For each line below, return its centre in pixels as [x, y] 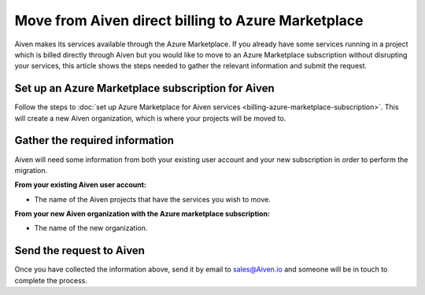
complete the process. [51, 280]
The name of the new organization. [91, 228]
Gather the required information [94, 140]
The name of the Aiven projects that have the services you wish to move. [153, 199]
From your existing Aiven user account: [81, 185]
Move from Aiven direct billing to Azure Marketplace [189, 20]
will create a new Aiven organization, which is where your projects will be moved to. [150, 118]
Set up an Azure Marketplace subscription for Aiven [144, 88]
